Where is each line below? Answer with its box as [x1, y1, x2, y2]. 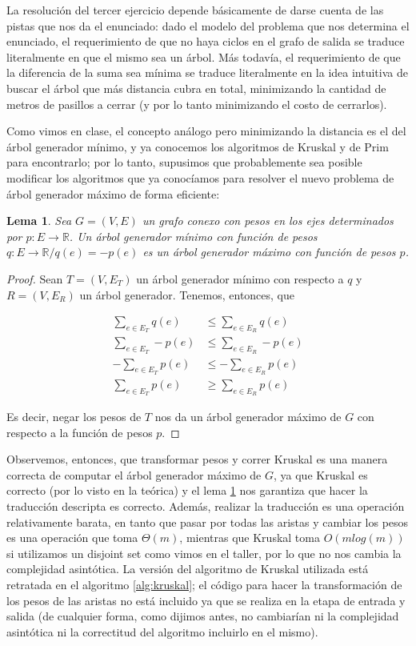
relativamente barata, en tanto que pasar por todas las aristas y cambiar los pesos [6, 513, 409, 530]
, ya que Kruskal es [274, 466, 368, 483]
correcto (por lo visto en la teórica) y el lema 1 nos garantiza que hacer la [6, 482, 368, 499]
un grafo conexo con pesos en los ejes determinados [142, 212, 394, 229]
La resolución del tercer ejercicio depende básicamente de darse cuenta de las [6, 2, 384, 18]
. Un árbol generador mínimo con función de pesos [69, 227, 318, 244]
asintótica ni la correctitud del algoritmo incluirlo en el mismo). [6, 623, 318, 640]
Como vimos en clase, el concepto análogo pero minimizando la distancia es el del [6, 122, 406, 139]
